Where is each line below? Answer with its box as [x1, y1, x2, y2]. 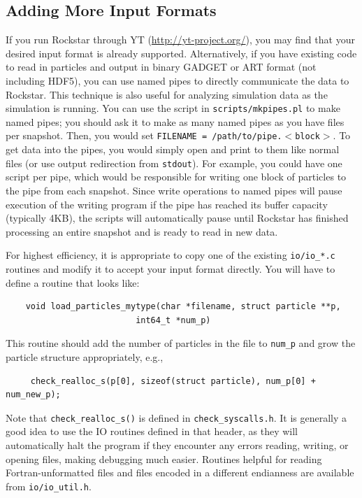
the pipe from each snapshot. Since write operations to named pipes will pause [6, 183, 342, 197]
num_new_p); [6, 390, 61, 400]
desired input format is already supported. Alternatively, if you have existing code [6, 45, 357, 60]
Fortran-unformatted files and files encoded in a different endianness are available [6, 465, 354, 480]
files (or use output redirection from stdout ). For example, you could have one [6, 155, 342, 170]
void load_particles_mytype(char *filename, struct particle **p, [25, 301, 341, 312]
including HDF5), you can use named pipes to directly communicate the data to [6, 73, 349, 87]
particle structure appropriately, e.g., [6, 349, 164, 364]
